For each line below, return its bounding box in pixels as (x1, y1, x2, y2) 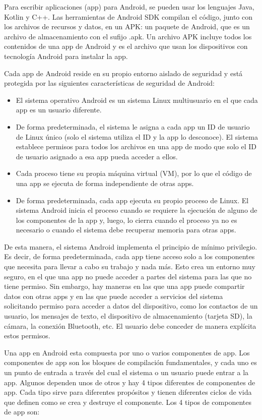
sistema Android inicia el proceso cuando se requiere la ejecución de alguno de (16, 205, 257, 215)
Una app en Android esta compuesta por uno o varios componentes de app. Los (4, 347, 250, 357)
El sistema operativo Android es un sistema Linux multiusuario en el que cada (16, 94, 258, 105)
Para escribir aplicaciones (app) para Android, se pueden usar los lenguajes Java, (4, 2, 254, 12)
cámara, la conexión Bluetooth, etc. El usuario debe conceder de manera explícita (4, 320, 256, 331)
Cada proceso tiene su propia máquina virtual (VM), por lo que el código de (16, 168, 252, 178)
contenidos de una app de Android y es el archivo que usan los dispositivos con (4, 41, 248, 51)
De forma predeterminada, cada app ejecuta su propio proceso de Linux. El (16, 195, 249, 205)
